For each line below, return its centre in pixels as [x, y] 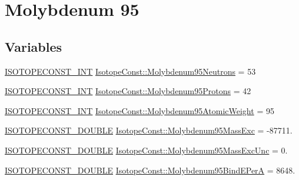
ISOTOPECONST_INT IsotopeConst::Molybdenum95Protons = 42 [128, 91]
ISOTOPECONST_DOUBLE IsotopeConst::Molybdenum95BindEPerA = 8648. [150, 170]
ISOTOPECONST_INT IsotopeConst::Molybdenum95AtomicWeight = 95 [139, 110]
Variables [34, 46]
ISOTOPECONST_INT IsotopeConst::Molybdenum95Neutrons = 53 [130, 71]
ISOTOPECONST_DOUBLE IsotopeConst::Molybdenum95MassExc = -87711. [149, 130]
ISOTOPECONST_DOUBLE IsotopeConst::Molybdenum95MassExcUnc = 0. [146, 150]
